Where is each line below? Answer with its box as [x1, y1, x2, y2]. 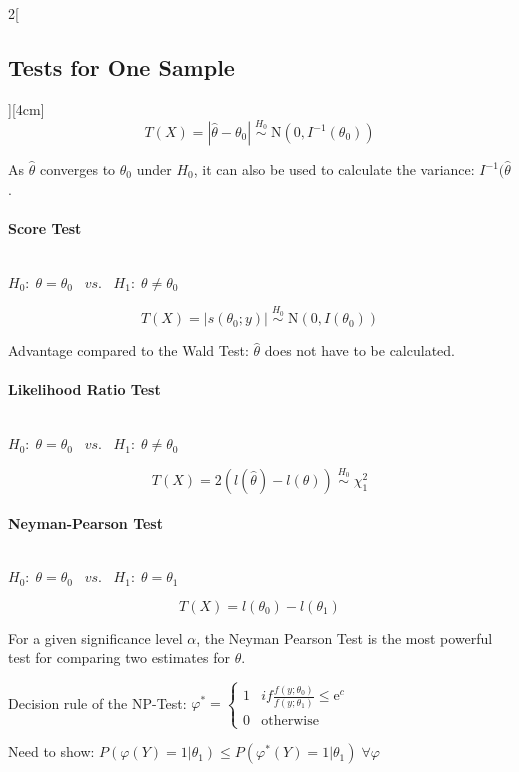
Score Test [8, 217, 82, 238]
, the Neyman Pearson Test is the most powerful [196, 627, 493, 648]
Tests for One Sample [8, 51, 235, 82]
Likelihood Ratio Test [8, 379, 161, 400]
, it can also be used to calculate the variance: [193, 159, 475, 180]
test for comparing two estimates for [8, 647, 230, 668]
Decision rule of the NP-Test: [8, 692, 187, 713]
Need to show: [8, 741, 95, 762]
